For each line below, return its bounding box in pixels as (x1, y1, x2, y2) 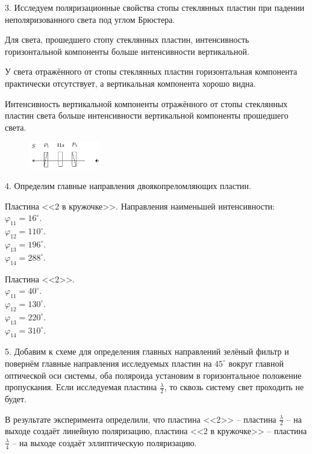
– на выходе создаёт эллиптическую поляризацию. (12, 436, 197, 449)
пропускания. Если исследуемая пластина (5, 381, 157, 393)
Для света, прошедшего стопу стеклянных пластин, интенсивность (5, 33, 249, 46)
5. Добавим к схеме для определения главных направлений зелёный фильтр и (5, 345, 289, 358)
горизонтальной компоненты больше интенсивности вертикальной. (5, 45, 249, 57)
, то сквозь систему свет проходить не (164, 381, 304, 393)
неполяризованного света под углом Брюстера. (5, 13, 175, 25)
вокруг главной (228, 356, 284, 369)
